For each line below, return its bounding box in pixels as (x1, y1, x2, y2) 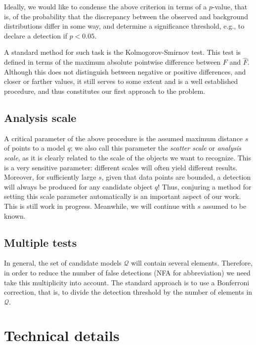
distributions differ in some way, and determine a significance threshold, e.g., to (4, 21, 245, 31)
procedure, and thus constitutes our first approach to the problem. (4, 85, 205, 96)
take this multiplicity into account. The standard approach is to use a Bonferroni (4, 277, 250, 287)
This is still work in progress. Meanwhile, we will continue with (4, 200, 195, 211)
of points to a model (4, 143, 65, 153)
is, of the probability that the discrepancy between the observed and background (4, 11, 248, 21)
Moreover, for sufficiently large (4, 172, 96, 182)
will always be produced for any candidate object (4, 181, 153, 192)
